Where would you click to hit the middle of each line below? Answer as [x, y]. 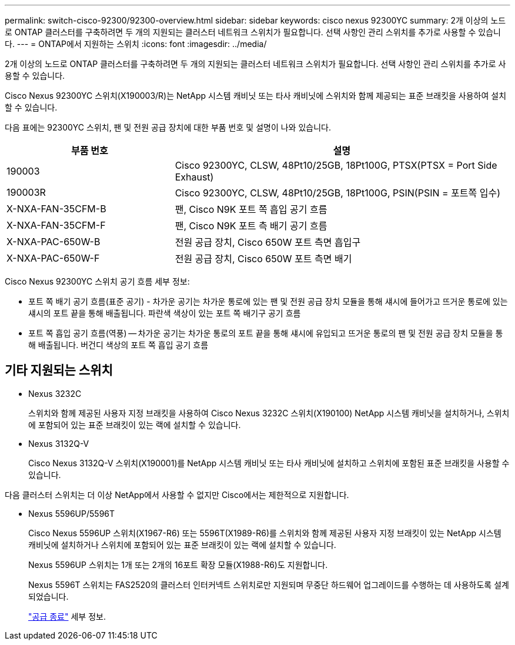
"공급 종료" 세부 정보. [67, 616]
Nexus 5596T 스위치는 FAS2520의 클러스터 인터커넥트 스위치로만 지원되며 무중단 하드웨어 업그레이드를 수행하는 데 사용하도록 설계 [269, 584]
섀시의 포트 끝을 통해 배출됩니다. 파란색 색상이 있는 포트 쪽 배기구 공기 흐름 [165, 313]
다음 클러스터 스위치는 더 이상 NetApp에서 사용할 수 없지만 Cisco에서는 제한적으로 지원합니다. [177, 494]
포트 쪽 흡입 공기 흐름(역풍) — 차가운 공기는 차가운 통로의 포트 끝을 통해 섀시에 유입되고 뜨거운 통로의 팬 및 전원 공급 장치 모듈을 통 [266, 333]
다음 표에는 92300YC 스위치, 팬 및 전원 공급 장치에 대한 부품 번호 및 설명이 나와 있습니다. [168, 127]
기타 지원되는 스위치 [59, 370]
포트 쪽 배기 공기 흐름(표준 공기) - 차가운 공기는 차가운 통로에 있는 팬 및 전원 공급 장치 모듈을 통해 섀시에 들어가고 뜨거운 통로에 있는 [268, 301]
